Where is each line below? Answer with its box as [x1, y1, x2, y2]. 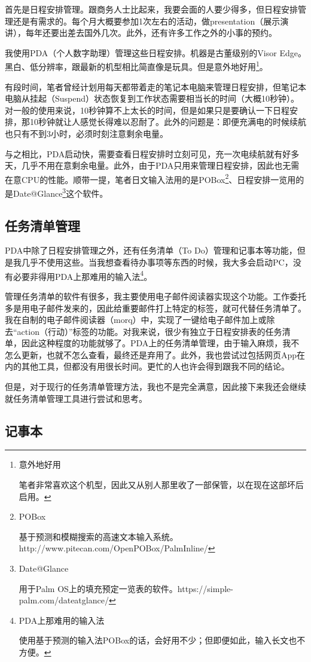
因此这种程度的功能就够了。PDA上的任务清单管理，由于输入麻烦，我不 [21, 337, 300, 349]
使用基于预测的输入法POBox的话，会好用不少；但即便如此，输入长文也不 [19, 634, 306, 646]
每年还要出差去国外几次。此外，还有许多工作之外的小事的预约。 [25, 26, 277, 39]
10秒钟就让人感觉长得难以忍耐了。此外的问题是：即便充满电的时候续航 [29, 115, 306, 128]
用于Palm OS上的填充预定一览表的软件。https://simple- [19, 582, 233, 594]
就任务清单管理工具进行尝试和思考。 [5, 392, 147, 404]
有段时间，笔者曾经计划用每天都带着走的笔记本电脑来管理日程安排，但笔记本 [5, 80, 306, 93]
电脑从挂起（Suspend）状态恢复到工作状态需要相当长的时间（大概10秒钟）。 [5, 92, 300, 105]
